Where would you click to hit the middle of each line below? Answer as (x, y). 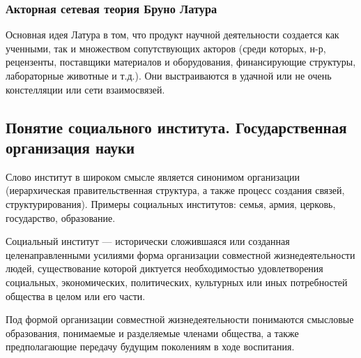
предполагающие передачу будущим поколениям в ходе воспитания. (150, 346)
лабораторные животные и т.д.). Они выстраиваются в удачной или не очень (169, 75)
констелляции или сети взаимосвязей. (85, 89)
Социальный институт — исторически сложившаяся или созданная (148, 241)
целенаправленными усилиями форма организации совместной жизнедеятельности (180, 254)
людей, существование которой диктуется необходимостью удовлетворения (164, 268)
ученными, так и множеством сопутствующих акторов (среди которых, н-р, (166, 48)
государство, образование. (61, 217)
